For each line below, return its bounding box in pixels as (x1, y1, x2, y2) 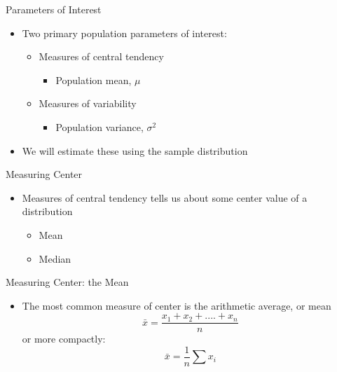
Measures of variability (39, 96, 137, 111)
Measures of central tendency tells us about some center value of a (22, 190, 308, 205)
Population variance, (55, 119, 144, 134)
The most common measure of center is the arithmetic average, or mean (22, 298, 331, 312)
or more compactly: (22, 331, 106, 346)
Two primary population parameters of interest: (22, 25, 227, 40)
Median (39, 251, 71, 266)
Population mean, (55, 72, 132, 87)
